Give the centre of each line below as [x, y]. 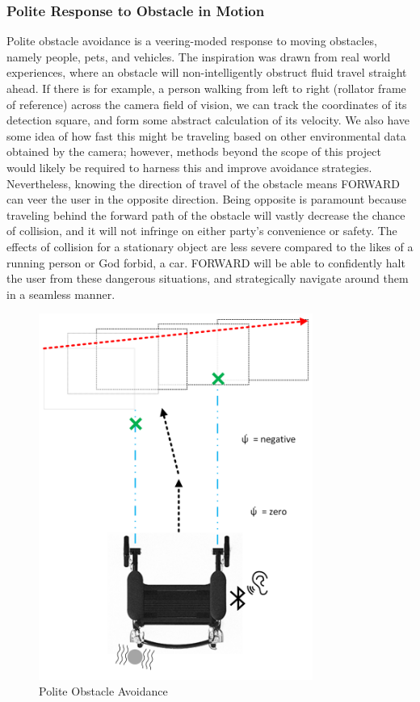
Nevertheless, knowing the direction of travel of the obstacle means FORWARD [203, 183]
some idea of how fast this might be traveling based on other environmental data [206, 135]
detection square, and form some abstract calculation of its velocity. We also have [208, 120]
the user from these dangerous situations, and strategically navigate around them [208, 278]
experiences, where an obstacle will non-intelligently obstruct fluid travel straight [207, 72]
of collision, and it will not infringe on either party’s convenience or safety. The [202, 231]
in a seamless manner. [61, 294]
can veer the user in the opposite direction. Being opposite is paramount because [206, 199]
